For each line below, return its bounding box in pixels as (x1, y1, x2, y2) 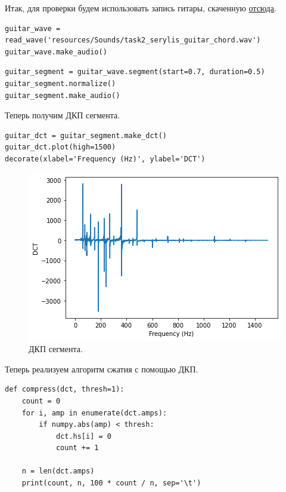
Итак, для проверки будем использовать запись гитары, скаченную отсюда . (5, 2, 276, 14)
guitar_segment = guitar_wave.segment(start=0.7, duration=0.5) (5, 68, 265, 77)
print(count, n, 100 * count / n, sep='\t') (21, 479, 201, 488)
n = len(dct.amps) (21, 467, 95, 476)
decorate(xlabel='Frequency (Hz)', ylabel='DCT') (5, 154, 206, 163)
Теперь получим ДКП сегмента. (5, 109, 120, 121)
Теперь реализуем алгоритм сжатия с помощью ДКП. (5, 362, 198, 375)
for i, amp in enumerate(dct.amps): (21, 408, 167, 417)
